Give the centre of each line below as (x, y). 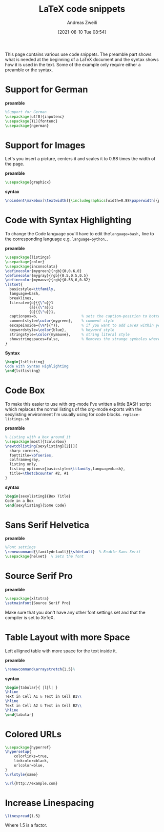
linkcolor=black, (31, 761)
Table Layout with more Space (68, 637)
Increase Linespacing (50, 803)
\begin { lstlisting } (25, 362)
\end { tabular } (20, 715)
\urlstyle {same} (21, 774)
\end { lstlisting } (23, 371)
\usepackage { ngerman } (27, 125)
